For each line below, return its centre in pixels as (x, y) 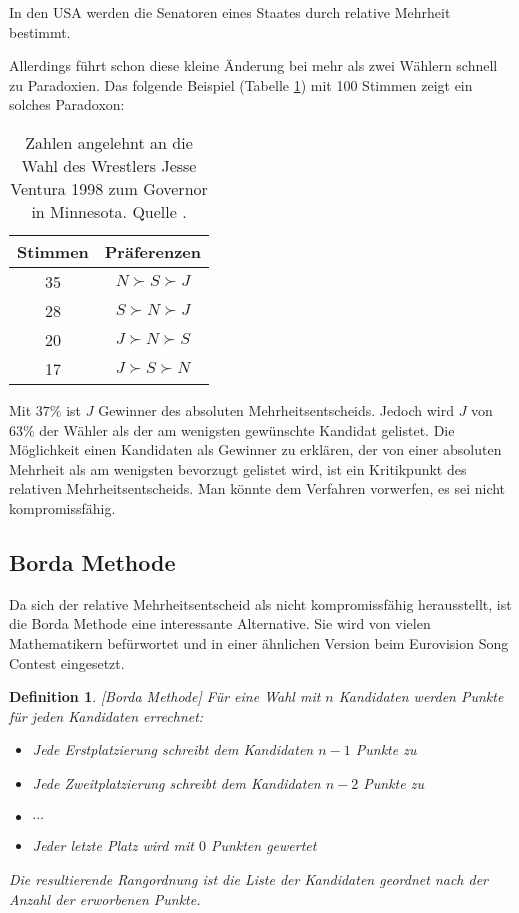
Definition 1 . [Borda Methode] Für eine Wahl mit (165, 696)
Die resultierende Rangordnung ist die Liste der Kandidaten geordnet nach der (249, 879)
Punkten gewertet (263, 845)
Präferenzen (153, 251)
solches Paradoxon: (67, 104)
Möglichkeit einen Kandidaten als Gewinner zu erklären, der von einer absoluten (255, 449)
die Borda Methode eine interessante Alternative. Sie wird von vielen (220, 623)
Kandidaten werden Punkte (421, 696)
